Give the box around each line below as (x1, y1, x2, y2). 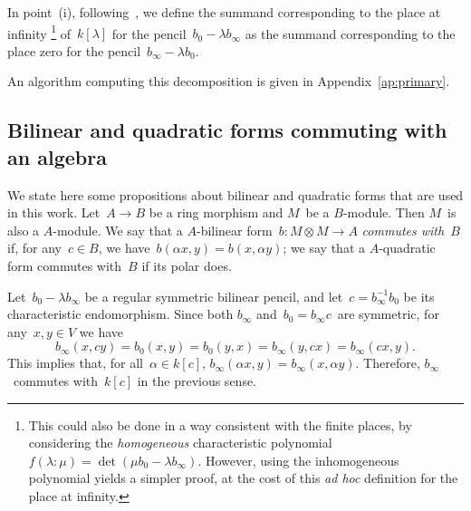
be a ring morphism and (149, 203, 284, 222)
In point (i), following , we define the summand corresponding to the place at (7, 3, 441, 21)
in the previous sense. (137, 371, 257, 390)
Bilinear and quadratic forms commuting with (7, 116, 447, 144)
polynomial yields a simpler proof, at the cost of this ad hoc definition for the (28, 468, 458, 487)
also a (7, 220, 40, 239)
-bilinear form (196, 220, 273, 239)
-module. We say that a (53, 220, 183, 239)
